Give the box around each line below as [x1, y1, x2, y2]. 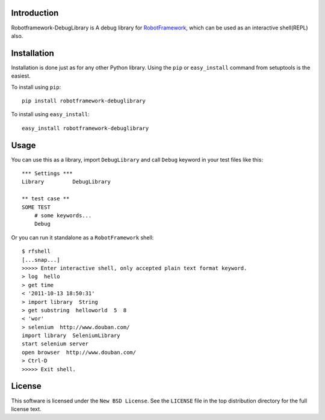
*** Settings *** [22, 170, 73, 177]
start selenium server [22, 341, 89, 347]
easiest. [11, 72, 31, 79]
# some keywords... [34, 212, 92, 219]
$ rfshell [22, 248, 51, 255]
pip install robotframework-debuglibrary [22, 97, 146, 104]
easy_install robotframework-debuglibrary [22, 125, 149, 132]
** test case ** [22, 196, 70, 202]
